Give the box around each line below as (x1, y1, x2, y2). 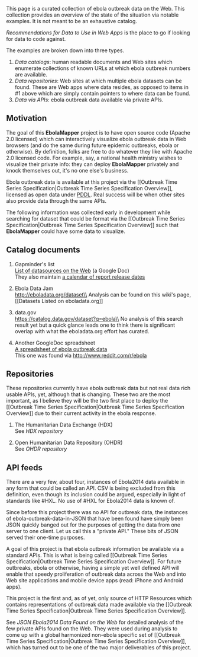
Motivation (6, 113, 47, 123)
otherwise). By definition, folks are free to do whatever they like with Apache (6, 148, 193, 155)
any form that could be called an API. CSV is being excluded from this (6, 484, 176, 492)
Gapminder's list (14, 260, 55, 267)
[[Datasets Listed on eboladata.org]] (14, 297, 103, 304)
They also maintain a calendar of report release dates (14, 273, 145, 280)
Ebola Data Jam (14, 285, 53, 292)
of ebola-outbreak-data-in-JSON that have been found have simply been (6, 515, 184, 522)
